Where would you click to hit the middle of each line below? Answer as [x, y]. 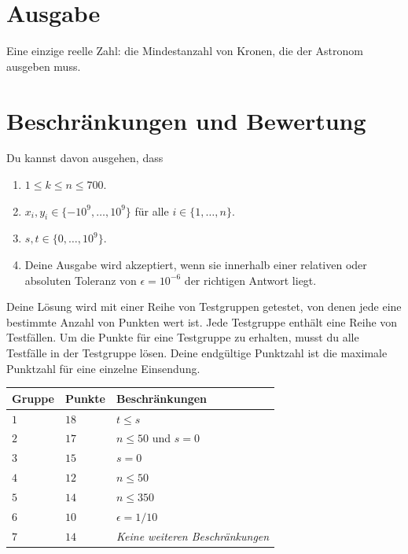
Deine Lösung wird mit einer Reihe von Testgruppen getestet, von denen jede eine [204, 307]
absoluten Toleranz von [81, 280]
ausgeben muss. [44, 66]
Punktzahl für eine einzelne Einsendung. [103, 368]
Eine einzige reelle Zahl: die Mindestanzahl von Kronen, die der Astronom [185, 51]
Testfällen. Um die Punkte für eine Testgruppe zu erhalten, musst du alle [183, 337]
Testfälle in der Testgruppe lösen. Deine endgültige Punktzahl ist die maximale [197, 352]
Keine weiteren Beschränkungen [193, 536]
